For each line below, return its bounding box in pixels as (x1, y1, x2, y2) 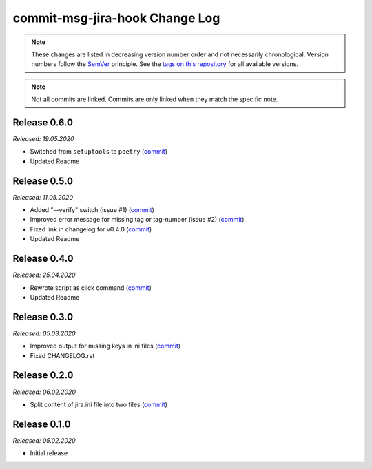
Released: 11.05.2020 (12, 193, 74, 201)
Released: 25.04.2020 (12, 271, 76, 279)
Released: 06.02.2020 (12, 388, 76, 396)
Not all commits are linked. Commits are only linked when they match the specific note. (31, 95, 278, 103)
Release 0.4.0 (12, 253, 74, 264)
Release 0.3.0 (12, 311, 74, 323)
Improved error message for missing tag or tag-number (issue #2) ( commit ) (30, 216, 245, 224)
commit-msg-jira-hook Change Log (12, 10, 220, 25)
